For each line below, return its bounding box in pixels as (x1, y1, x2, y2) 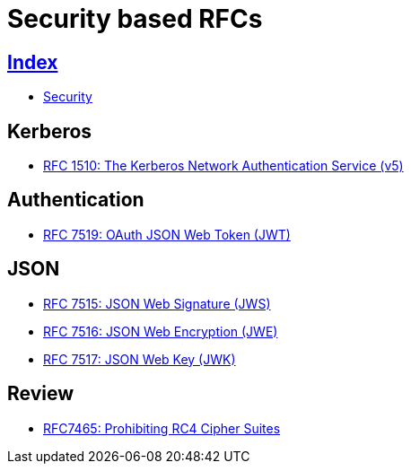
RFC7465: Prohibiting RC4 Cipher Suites (43, 420, 281, 436)
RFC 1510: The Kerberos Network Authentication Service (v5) (43, 158, 404, 174)
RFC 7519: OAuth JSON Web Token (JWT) (43, 226, 291, 242)
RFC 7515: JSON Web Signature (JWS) (43, 295, 271, 311)
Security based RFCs (7, 4, 263, 34)
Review (7, 382, 74, 406)
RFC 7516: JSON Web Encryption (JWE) (43, 323, 278, 339)
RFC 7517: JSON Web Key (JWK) (43, 351, 236, 367)
